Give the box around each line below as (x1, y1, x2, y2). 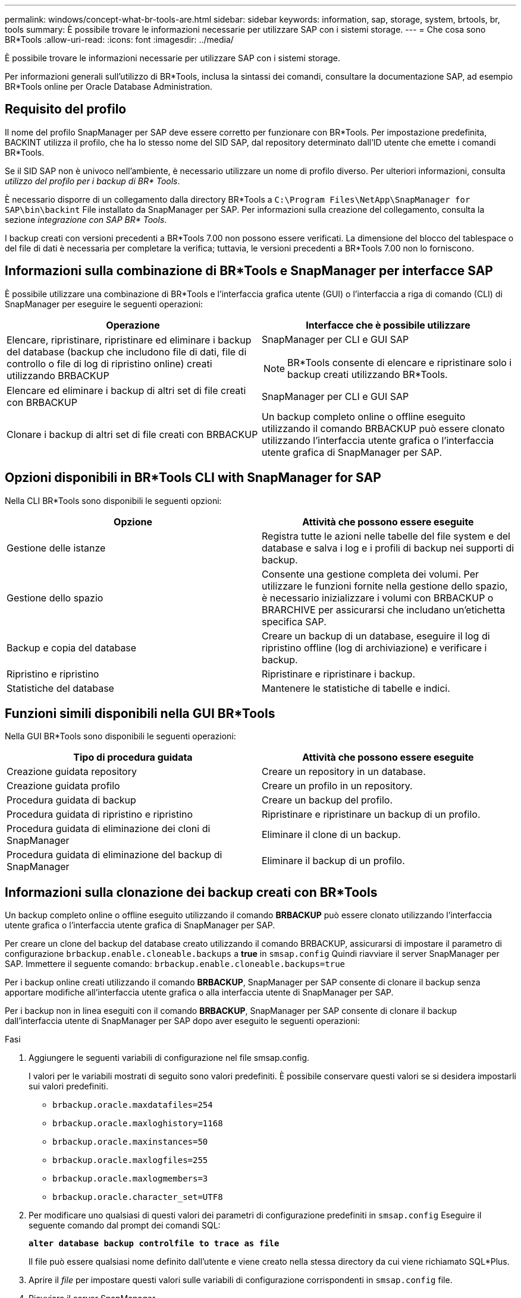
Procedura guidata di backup (7, 794, 136, 806)
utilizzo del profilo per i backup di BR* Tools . (5, 175, 180, 186)
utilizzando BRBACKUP (7, 369, 109, 382)
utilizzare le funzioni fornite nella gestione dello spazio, (262, 579, 508, 592)
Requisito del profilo (5, 102, 127, 117)
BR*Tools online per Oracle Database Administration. (5, 81, 213, 92)
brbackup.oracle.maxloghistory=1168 (52, 1119, 223, 1129)
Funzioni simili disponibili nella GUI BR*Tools (5, 705, 275, 721)
